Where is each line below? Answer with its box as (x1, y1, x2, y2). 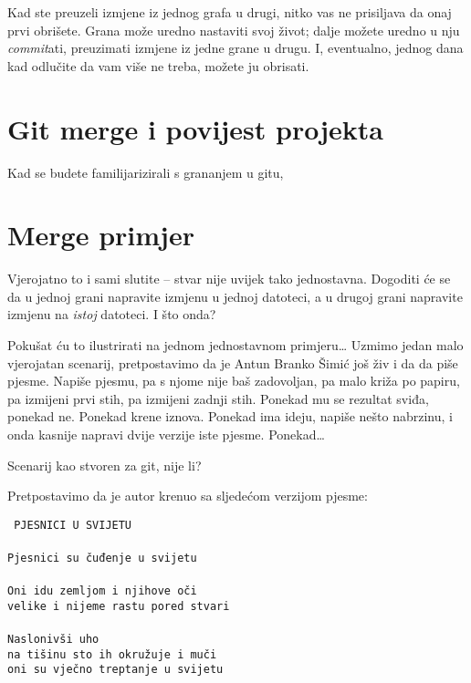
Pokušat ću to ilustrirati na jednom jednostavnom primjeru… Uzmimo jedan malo (7, 336, 464, 354)
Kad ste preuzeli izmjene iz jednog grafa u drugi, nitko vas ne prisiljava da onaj (7, 3, 452, 21)
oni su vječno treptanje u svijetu (7, 663, 224, 677)
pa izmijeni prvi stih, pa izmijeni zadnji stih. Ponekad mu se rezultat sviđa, (7, 388, 429, 408)
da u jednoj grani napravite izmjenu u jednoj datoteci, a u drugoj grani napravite (7, 286, 463, 305)
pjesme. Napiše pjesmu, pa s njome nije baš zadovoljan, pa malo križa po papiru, (7, 371, 460, 390)
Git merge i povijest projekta (7, 109, 383, 147)
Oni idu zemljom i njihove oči (7, 585, 197, 598)
